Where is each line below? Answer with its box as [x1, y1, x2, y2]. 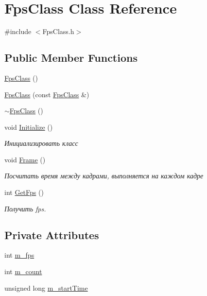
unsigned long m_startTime [4, 282, 88, 293]
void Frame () [4, 154, 46, 164]
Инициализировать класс [4, 138, 78, 148]
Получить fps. [4, 203, 46, 213]
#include [4, 26, 32, 36]
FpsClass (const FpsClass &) [4, 89, 89, 99]
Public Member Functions [4, 50, 138, 65]
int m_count [4, 266, 42, 277]
